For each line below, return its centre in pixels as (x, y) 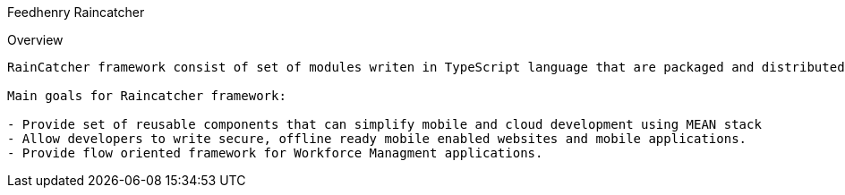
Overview (35, 40)
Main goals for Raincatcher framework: (147, 96)
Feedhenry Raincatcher (76, 12)
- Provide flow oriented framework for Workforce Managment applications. (275, 153)
